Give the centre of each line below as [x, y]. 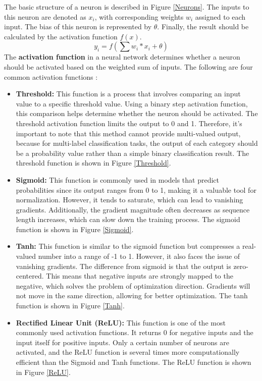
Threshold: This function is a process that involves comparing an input [128, 94]
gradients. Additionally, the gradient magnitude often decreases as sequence [133, 209]
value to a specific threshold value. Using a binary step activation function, [132, 103]
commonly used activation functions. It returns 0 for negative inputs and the [135, 332]
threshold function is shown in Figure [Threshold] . [93, 163]
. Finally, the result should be [203, 26]
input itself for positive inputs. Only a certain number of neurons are [122, 342]
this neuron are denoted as [45, 16]
